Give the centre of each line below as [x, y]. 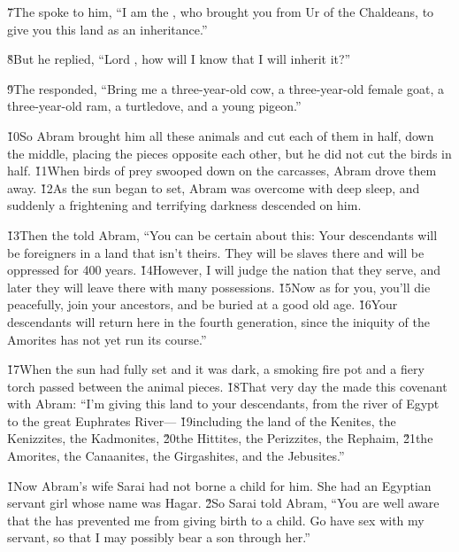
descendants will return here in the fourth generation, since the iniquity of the [219, 321]
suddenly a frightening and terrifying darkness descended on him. [184, 205]
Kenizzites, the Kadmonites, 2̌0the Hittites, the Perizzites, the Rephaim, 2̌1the [220, 438]
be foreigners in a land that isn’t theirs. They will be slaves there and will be [216, 252]
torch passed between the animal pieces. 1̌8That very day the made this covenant [227, 386]
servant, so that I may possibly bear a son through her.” [159, 537]
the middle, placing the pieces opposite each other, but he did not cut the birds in [229, 153]
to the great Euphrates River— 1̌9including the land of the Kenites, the [202, 420]
